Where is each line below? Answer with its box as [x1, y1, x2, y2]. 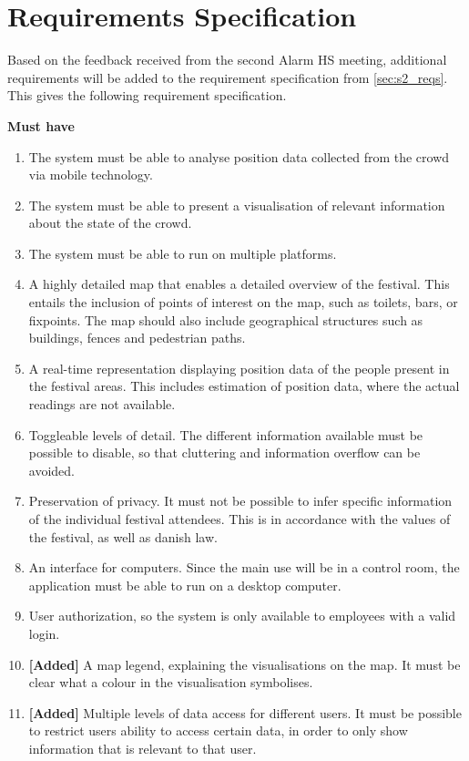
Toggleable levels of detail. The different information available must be [28, 425, 423, 444]
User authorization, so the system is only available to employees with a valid [28, 606, 456, 625]
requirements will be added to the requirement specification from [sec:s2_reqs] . [7, 67, 448, 87]
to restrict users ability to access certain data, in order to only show [28, 721, 408, 740]
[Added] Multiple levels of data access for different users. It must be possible [28, 703, 462, 722]
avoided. [28, 460, 75, 479]
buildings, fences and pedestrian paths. [28, 328, 246, 347]
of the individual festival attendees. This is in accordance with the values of [28, 509, 451, 528]
